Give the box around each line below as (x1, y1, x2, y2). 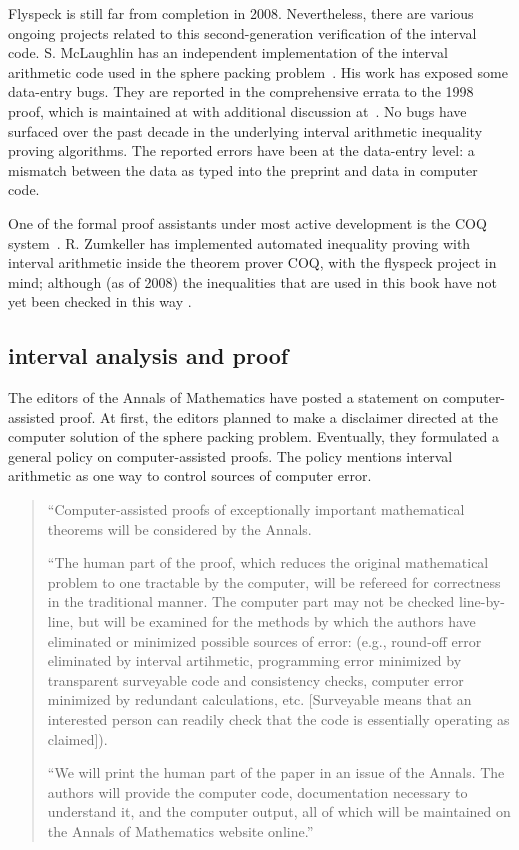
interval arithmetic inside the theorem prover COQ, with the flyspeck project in (8, 252, 497, 273)
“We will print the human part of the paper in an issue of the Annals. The (47, 762, 505, 783)
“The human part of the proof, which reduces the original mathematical (47, 552, 489, 573)
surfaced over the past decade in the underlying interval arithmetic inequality (8, 120, 483, 141)
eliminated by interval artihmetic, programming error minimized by (47, 650, 462, 671)
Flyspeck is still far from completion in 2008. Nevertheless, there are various (8, 3, 474, 23)
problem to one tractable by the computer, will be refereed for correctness (47, 571, 501, 592)
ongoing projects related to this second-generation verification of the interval (8, 22, 477, 43)
